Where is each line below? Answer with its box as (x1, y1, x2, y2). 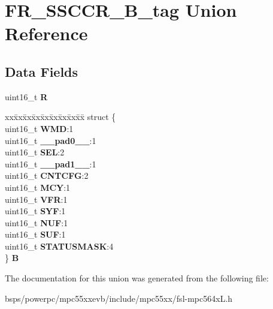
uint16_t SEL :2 (5, 146, 65, 158)
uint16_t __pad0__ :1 (5, 134, 96, 146)
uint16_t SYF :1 (5, 205, 66, 217)
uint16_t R (5, 90, 48, 103)
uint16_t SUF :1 (5, 228, 66, 241)
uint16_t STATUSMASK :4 (5, 239, 114, 252)
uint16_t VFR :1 (5, 193, 68, 205)
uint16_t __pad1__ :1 (5, 157, 96, 170)
